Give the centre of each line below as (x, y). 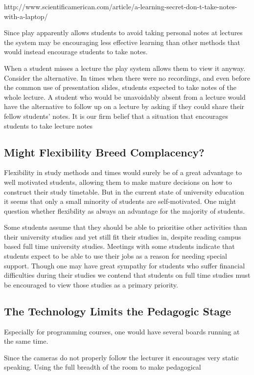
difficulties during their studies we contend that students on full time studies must (127, 275)
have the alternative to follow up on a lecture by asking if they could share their (124, 106)
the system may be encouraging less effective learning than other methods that (122, 42)
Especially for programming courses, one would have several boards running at (122, 331)
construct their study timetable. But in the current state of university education (124, 191)
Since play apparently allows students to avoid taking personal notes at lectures (123, 33)
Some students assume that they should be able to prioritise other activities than (126, 227)
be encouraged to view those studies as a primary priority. (91, 284)
